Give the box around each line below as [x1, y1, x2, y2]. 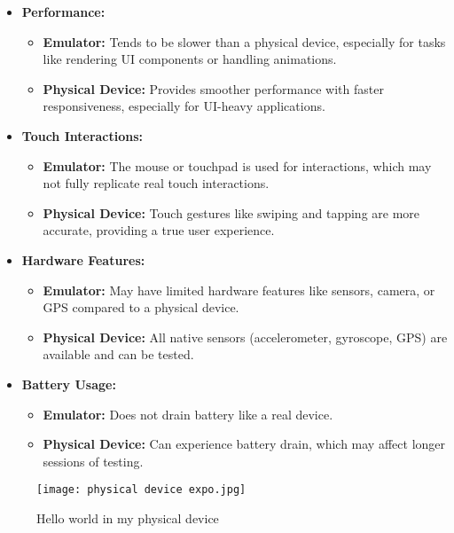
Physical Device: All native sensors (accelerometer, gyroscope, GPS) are [43, 327, 448, 346]
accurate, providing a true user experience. [43, 221, 275, 239]
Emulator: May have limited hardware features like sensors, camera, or [43, 280, 435, 299]
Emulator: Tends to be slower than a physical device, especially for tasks [43, 32, 446, 51]
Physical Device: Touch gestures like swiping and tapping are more [43, 203, 420, 222]
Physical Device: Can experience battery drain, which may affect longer [43, 435, 446, 453]
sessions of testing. [43, 451, 144, 470]
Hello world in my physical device [36, 508, 219, 527]
